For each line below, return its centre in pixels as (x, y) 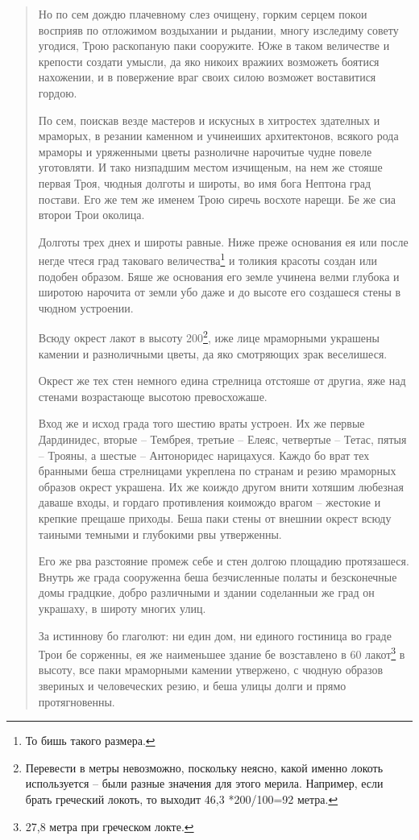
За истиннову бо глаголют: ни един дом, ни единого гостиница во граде (215, 635)
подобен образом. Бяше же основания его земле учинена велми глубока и (219, 276)
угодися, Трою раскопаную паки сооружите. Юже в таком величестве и (214, 46)
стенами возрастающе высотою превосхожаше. (153, 396)
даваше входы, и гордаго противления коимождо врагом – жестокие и (209, 502)
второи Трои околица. (91, 215)
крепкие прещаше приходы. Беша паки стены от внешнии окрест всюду (215, 517)
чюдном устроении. (86, 307)
